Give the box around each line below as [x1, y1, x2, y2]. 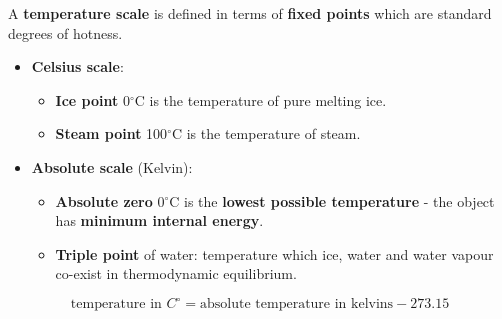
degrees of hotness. [8, 22, 123, 43]
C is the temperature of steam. [171, 123, 361, 144]
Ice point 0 [55, 89, 130, 110]
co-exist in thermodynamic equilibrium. [55, 263, 297, 284]
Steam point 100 [55, 123, 168, 144]
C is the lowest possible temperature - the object [169, 190, 495, 211]
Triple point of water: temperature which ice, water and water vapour [55, 243, 494, 264]
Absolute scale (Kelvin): [31, 156, 193, 177]
